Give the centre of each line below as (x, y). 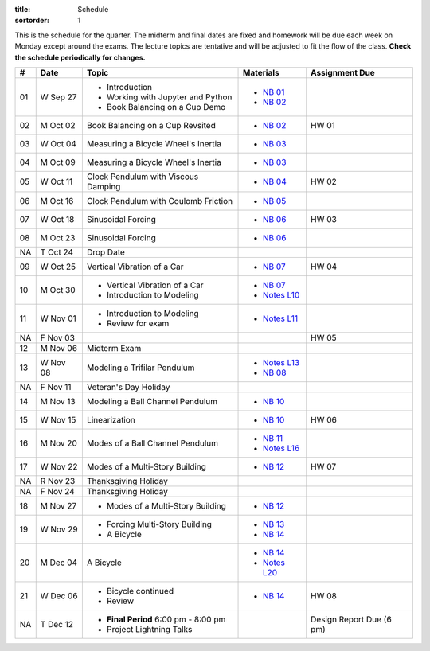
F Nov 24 (57, 491)
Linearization (111, 419)
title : (23, 9)
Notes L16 (281, 448)
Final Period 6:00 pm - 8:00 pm (166, 619)
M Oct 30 (58, 290)
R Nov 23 (58, 481)
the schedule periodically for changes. (80, 57)
